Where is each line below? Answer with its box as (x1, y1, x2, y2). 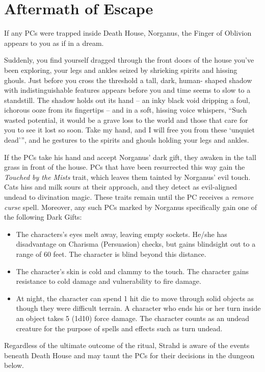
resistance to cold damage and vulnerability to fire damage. (16, 276, 201, 286)
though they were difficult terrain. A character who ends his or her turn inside (16, 303, 261, 313)
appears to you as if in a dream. (4, 37, 104, 48)
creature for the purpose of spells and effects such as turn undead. (16, 323, 223, 333)
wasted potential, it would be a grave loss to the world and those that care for (4, 114, 248, 125)
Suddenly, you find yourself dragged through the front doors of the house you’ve (4, 55, 254, 65)
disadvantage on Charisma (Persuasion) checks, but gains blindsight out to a (16, 238, 256, 249)
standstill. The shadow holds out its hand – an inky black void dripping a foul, (4, 94, 250, 105)
